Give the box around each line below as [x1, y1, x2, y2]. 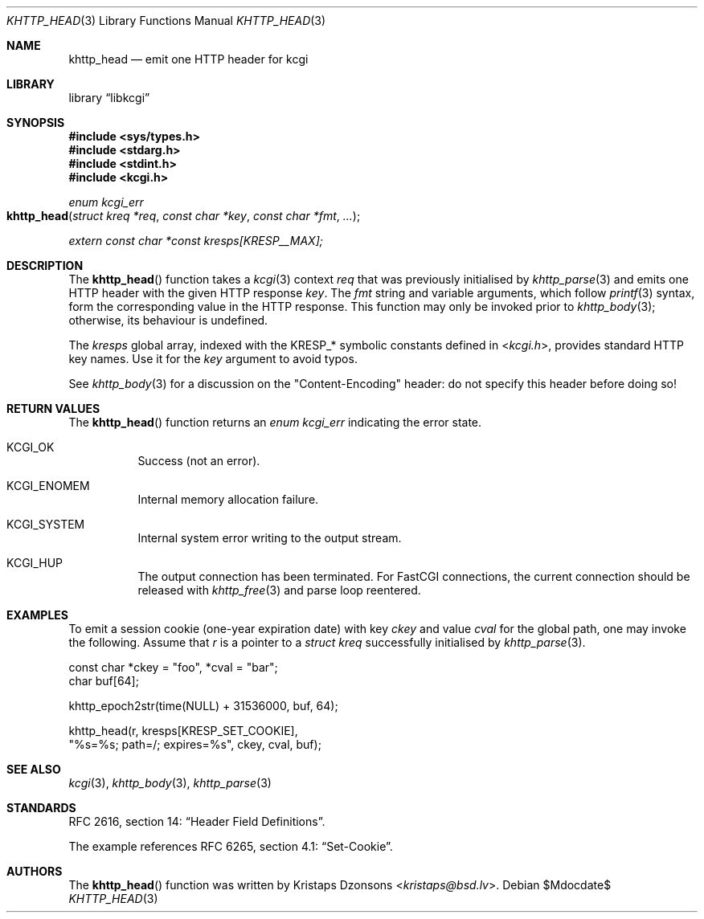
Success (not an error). [137, 454, 260, 468]
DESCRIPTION [6, 259, 84, 272]
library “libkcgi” [68, 91, 150, 104]
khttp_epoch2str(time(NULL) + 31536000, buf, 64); [68, 699, 338, 713]
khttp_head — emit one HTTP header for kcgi [68, 52, 309, 66]
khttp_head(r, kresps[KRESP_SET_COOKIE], [68, 724, 298, 737]
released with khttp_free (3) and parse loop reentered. [137, 583, 421, 597]
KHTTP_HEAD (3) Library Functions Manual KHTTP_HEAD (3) [6, 14, 326, 27]
